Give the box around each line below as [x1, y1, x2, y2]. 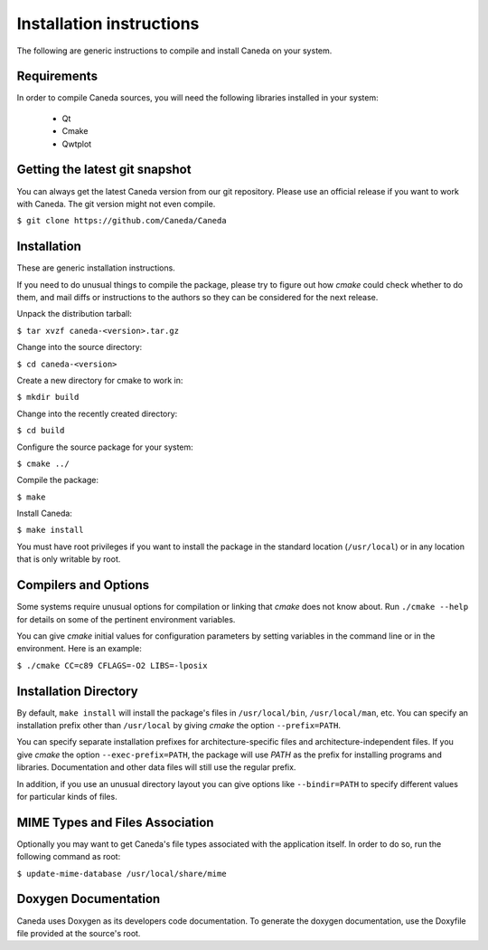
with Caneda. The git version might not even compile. [16, 198, 216, 209]
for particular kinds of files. [16, 791, 117, 802]
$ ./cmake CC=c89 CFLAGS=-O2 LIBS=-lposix [16, 660, 208, 670]
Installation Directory [16, 683, 139, 698]
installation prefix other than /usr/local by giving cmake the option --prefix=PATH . [16, 720, 341, 731]
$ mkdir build [16, 392, 80, 403]
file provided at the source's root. [16, 927, 141, 938]
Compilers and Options [16, 577, 149, 593]
